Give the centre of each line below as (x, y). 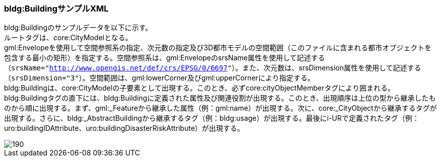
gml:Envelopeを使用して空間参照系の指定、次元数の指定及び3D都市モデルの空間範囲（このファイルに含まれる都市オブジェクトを (218, 48)
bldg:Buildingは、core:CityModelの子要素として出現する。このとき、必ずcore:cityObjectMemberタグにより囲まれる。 (199, 88)
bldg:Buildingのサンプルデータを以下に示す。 (78, 28)
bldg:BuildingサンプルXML (56, 9)
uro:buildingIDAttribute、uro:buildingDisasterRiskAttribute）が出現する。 (124, 128)
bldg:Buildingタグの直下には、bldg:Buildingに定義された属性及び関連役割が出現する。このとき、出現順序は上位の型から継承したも (220, 98)
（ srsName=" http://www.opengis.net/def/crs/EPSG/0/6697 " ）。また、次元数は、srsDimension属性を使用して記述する (213, 68)
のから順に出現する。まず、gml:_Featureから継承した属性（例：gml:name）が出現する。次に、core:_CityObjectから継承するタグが (220, 108)
